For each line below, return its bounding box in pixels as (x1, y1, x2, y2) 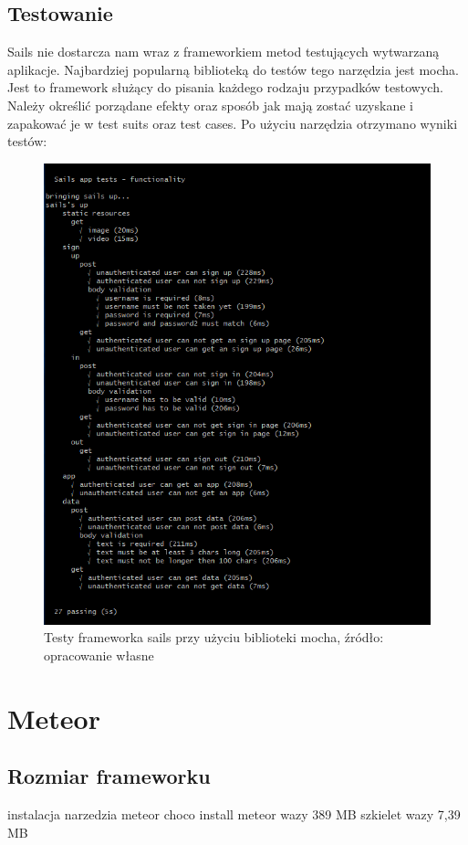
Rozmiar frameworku (7, 762, 211, 790)
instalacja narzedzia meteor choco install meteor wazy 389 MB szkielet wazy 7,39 (7, 804, 461, 823)
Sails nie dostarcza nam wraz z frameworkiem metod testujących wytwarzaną (7, 42, 440, 61)
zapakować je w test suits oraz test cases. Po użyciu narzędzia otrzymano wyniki (7, 113, 458, 132)
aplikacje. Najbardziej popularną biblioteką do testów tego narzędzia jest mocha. (7, 59, 459, 79)
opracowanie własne (44, 645, 154, 664)
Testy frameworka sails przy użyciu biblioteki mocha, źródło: (44, 628, 384, 647)
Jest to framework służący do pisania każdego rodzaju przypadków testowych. (7, 78, 443, 97)
